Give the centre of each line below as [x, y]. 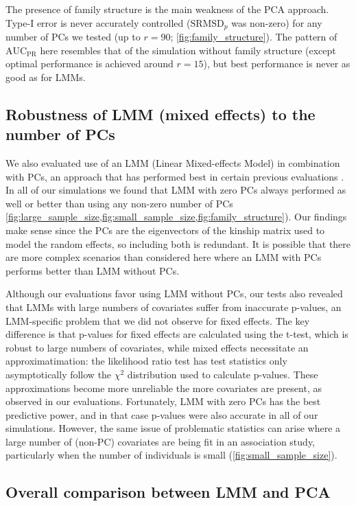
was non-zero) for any [277, 22]
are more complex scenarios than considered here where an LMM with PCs [164, 257]
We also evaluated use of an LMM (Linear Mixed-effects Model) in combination [173, 163]
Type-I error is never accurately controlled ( [98, 22]
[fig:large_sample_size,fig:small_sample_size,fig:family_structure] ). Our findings [176, 217]
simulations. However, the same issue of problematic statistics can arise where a [173, 428]
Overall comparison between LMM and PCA [168, 492]
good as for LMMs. [46, 77]
